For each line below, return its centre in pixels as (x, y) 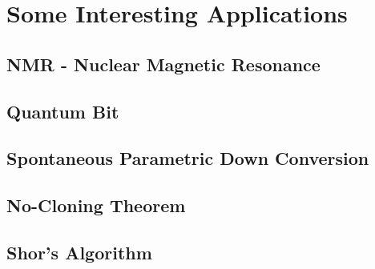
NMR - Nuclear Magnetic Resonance (163, 64)
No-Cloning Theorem (96, 205)
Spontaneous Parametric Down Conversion (188, 158)
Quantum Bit (63, 111)
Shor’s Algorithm (79, 252)
